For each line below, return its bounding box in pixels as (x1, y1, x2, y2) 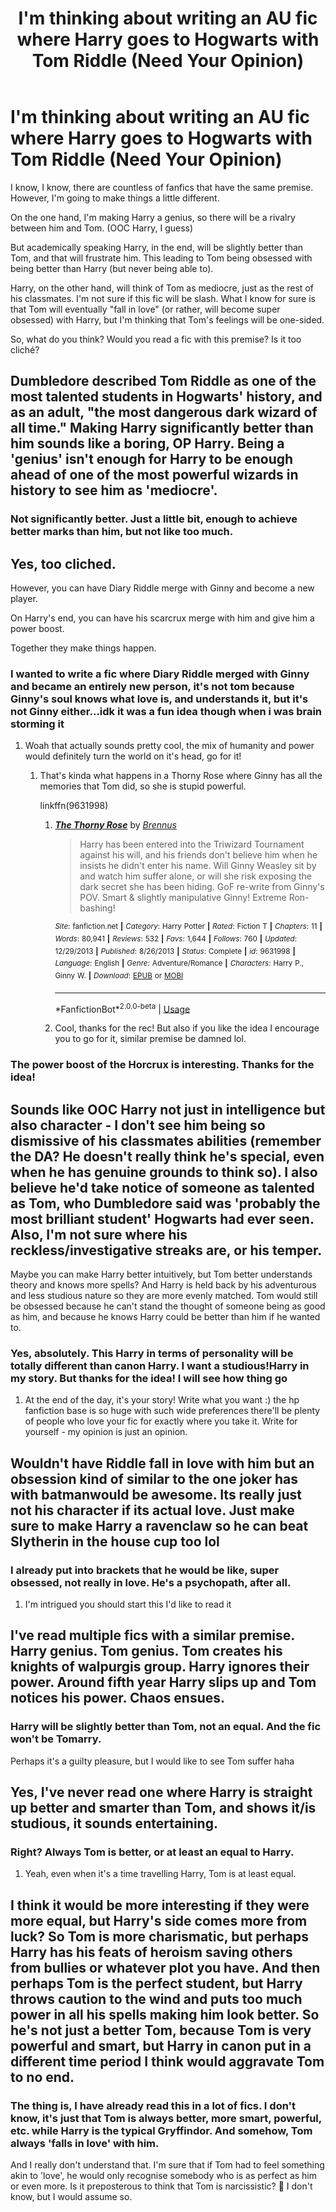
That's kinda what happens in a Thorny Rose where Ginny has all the (39, 770, 323, 782)
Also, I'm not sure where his (10, 1226, 188, 1243)
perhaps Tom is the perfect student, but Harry (10, 1975, 303, 1992)
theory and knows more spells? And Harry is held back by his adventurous (10, 1279, 317, 1291)
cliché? (10, 343, 40, 356)
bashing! (79, 902, 116, 914)
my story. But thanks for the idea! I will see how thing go (10, 1371, 288, 1385)
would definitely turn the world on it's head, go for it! (24, 750, 242, 762)
